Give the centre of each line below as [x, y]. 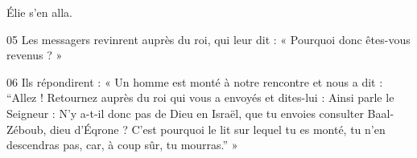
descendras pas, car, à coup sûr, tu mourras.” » [122, 145]
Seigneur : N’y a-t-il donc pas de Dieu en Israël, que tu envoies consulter [185, 113]
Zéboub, [27, 129]
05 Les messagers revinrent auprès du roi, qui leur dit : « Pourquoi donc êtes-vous [208, 39]
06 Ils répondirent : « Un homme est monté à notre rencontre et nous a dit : [195, 81]
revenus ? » [35, 55]
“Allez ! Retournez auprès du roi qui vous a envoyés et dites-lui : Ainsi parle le [200, 97]
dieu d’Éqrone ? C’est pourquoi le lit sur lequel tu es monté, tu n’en [218, 129]
